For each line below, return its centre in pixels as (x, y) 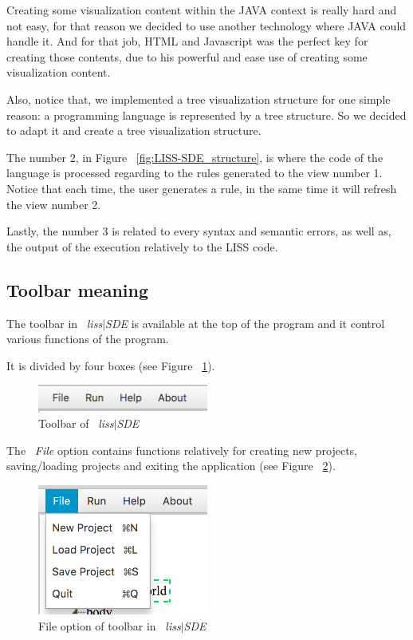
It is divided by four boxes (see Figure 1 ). (111, 365)
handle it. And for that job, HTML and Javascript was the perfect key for (187, 41)
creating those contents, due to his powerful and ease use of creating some (187, 56)
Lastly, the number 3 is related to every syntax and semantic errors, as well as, (199, 231)
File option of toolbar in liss (110, 625)
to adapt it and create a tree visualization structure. (134, 130)
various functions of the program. (88, 339)
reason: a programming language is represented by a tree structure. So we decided (206, 115)
